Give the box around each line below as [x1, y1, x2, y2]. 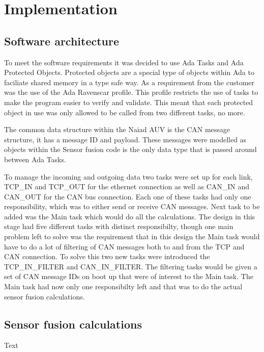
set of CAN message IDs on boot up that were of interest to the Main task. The [4, 271, 253, 282]
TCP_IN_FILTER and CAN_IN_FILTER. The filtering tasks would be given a [4, 261, 257, 271]
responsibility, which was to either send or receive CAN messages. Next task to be [4, 201, 260, 212]
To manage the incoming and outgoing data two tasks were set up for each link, [4, 171, 253, 182]
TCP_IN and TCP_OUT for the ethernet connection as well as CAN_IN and [4, 181, 250, 192]
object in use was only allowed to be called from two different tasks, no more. [4, 107, 245, 117]
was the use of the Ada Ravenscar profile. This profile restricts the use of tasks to [4, 87, 258, 97]
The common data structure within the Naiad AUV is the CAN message [4, 124, 230, 135]
